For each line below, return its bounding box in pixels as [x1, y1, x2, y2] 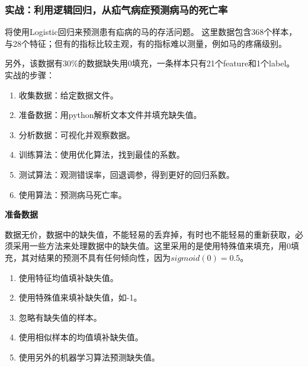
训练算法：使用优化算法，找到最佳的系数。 [18, 148, 185, 161]
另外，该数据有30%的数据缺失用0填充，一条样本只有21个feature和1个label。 [5, 57, 295, 69]
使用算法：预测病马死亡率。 [18, 188, 127, 200]
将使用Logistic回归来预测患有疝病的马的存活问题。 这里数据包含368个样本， [5, 25, 297, 38]
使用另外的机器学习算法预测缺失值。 [18, 350, 160, 363]
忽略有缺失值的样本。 [18, 311, 102, 323]
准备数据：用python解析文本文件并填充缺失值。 [18, 108, 202, 121]
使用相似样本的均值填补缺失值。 [18, 331, 143, 343]
